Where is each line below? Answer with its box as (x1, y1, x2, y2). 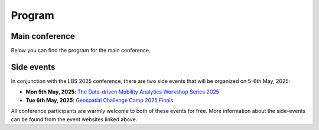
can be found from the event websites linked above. (11, 115, 138, 123)
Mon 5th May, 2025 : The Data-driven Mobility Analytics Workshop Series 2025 (25, 88, 220, 95)
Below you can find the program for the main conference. (11, 47, 151, 54)
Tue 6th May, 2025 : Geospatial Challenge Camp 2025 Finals (25, 96, 174, 104)
